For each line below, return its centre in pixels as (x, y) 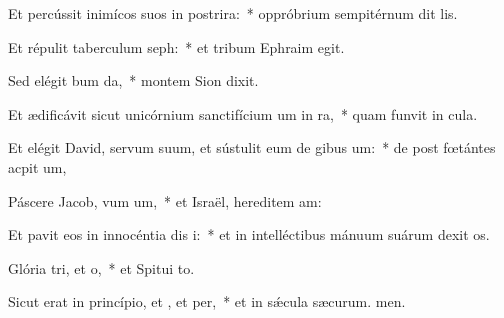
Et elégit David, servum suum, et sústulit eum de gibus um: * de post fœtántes (252, 147)
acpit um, (37, 166)
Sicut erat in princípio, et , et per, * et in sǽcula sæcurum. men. (207, 301)
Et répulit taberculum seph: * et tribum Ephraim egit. (176, 46)
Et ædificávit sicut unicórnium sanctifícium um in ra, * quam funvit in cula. (243, 113)
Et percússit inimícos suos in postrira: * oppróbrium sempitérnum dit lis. (233, 13)
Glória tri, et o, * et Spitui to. (101, 267)
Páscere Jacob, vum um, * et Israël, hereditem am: (165, 200)
